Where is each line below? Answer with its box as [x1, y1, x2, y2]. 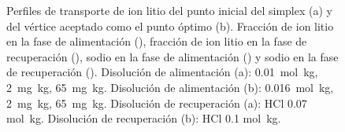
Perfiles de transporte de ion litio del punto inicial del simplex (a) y [6, 2, 332, 18]
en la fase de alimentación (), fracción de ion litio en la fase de [6, 33, 307, 49]
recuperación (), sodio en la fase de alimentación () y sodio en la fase [6, 48, 339, 64]
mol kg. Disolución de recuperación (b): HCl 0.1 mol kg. [6, 110, 281, 126]
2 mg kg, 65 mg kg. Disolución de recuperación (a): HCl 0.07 [6, 94, 307, 111]
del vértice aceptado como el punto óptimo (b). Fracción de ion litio [6, 17, 334, 34]
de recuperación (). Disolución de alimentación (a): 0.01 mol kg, [6, 64, 318, 80]
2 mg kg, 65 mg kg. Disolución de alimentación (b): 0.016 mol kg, [6, 79, 334, 95]
